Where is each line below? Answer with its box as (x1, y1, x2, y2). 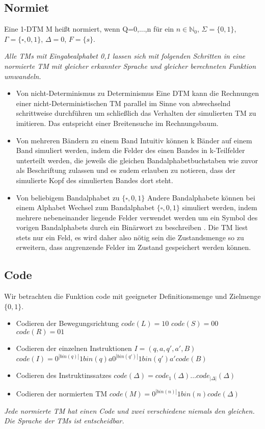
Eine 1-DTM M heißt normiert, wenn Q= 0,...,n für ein (4, 23, 174, 34)
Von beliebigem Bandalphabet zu (16, 192, 120, 203)
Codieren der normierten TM (16, 388, 108, 399)
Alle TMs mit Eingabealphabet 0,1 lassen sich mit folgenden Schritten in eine (4, 51, 245, 61)
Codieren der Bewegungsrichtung (16, 318, 119, 329)
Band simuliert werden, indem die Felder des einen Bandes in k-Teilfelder (16, 145, 245, 156)
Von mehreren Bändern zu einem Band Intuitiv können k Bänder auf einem (16, 135, 252, 145)
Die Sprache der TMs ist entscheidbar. (4, 415, 124, 426)
